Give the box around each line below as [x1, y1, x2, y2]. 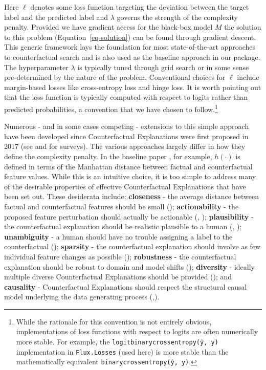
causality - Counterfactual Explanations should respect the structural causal [4, 281, 247, 292]
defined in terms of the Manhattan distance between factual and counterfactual [4, 161, 253, 171]
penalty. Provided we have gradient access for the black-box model [4, 21, 213, 32]
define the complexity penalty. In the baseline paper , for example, [4, 150, 212, 161]
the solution [224, 21, 261, 32]
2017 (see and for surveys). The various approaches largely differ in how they [4, 141, 246, 151]
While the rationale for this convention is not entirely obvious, [16, 316, 212, 327]
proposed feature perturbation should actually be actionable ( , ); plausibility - [4, 211, 254, 222]
